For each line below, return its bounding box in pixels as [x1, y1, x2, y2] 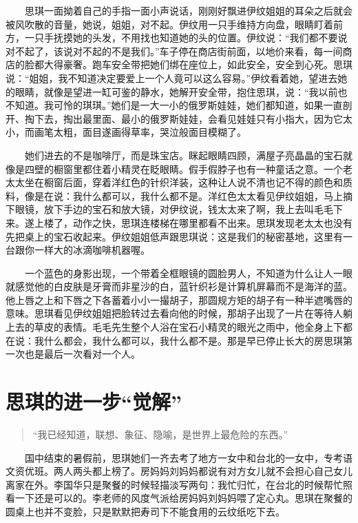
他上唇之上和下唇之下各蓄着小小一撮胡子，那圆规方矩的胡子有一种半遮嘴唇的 [6, 292, 352, 307]
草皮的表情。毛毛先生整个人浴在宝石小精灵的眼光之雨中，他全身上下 [34, 320, 343, 334]
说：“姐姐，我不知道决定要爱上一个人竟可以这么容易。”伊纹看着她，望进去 [6, 70, 338, 85]
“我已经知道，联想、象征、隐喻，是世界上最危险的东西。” [32, 427, 288, 441]
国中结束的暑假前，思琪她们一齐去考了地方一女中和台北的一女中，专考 [24, 450, 343, 464]
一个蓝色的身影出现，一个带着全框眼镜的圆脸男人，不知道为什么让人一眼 [24, 265, 352, 280]
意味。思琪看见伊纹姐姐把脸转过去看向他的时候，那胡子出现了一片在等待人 [6, 306, 343, 320]
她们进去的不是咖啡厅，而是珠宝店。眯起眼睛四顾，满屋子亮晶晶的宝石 [24, 147, 343, 162]
